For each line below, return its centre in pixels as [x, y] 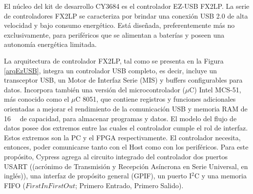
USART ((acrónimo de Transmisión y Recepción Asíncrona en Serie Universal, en [126, 166]
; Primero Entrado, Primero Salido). [129, 185]
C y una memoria [220, 176]
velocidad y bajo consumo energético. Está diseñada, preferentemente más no [119, 25]
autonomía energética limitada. [50, 44]
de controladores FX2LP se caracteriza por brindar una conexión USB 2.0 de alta [126, 15]
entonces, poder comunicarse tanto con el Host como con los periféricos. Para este [126, 147]
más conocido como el [37, 99]
